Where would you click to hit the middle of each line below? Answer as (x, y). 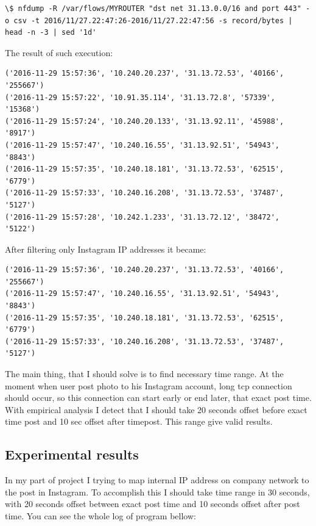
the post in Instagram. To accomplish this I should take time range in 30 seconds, (157, 492)
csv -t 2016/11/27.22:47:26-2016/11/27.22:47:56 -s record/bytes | (153, 20)
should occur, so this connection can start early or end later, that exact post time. (158, 398)
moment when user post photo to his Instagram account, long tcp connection (149, 385)
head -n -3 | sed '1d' (51, 33)
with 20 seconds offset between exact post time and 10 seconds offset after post (153, 504)
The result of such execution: (59, 52)
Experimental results (72, 454)
